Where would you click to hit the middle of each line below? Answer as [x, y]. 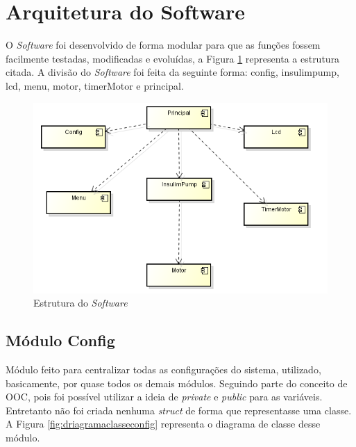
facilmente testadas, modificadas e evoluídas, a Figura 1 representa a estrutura [173, 58]
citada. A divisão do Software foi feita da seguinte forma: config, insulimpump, [172, 72]
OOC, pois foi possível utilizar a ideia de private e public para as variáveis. [164, 397]
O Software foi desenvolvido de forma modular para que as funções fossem [163, 45]
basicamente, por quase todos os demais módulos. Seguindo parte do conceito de [177, 383]
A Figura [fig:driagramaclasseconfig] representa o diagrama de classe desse [163, 424]
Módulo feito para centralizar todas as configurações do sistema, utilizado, [163, 369]
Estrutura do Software [80, 303]
